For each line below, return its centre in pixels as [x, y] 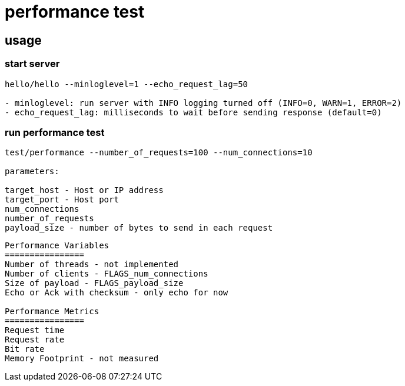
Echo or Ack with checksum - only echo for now [117, 293]
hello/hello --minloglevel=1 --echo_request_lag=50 [127, 84]
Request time [35, 330]
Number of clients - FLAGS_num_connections [107, 274]
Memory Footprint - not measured [82, 359]
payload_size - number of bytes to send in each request [139, 228]
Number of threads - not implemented [92, 264]
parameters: [32, 172]
